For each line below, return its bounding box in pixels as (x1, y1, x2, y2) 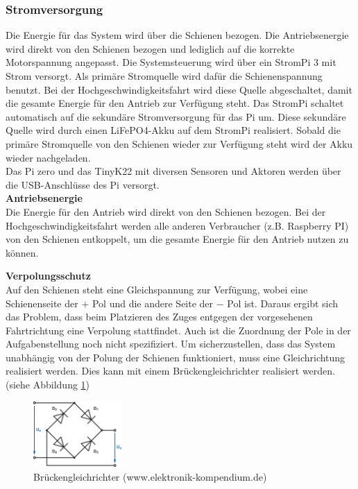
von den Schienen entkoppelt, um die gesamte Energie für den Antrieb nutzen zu (6, 232, 349, 246)
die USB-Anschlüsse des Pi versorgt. (6, 177, 160, 191)
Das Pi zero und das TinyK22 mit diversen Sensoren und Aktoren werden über (6, 164, 341, 178)
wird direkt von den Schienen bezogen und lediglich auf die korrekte (6, 41, 295, 55)
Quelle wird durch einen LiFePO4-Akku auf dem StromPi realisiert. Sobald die (6, 123, 341, 137)
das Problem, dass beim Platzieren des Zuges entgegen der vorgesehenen (6, 309, 313, 324)
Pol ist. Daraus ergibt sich (227, 295, 339, 310)
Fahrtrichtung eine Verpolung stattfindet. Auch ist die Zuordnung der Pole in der (6, 323, 351, 337)
